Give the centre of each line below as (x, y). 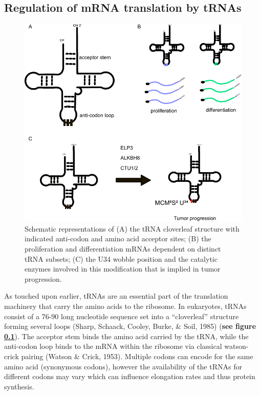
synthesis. (19, 386)
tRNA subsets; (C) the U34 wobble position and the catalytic (121, 258)
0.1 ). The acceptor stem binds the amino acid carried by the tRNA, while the (126, 336)
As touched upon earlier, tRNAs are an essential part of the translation (116, 296)
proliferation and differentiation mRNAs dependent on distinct (123, 249)
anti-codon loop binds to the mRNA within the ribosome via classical (113, 346)
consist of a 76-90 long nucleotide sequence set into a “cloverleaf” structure (122, 316)
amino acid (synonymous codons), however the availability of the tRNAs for (123, 366)
